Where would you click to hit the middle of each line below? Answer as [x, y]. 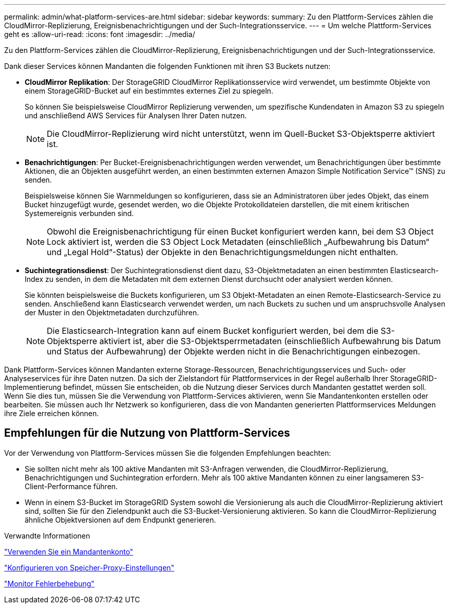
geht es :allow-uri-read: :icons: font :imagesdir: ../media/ [100, 34]
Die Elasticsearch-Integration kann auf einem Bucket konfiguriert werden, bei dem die [213, 331]
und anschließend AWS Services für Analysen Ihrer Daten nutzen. [136, 115]
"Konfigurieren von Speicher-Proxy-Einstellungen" [89, 567]
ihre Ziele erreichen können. [52, 413]
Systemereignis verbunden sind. [79, 213]
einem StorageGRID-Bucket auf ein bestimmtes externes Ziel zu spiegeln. [149, 91]
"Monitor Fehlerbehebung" [49, 583]
